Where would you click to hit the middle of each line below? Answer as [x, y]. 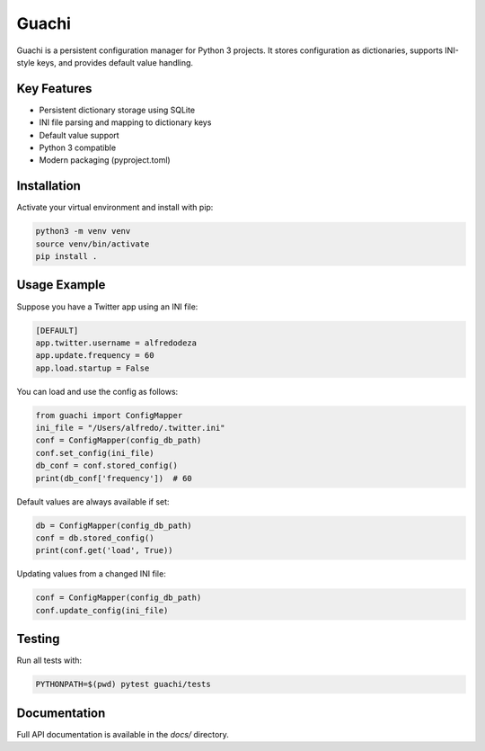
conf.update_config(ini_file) [102, 610]
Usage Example [61, 285]
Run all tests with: [49, 660]
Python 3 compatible [78, 148]
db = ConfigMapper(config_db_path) [114, 525]
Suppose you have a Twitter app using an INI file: [107, 307]
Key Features [54, 89]
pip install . [66, 257]
